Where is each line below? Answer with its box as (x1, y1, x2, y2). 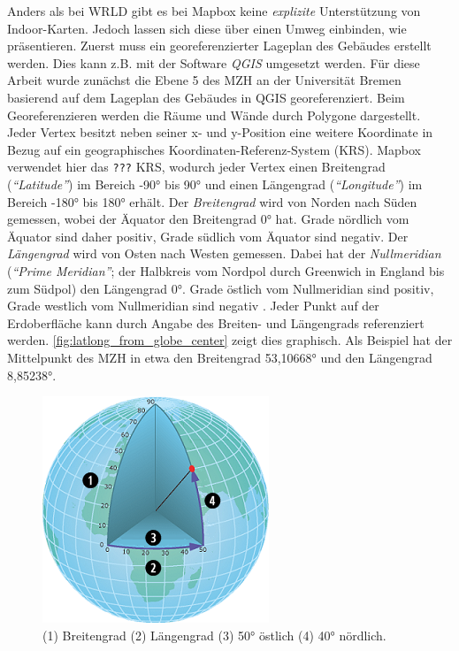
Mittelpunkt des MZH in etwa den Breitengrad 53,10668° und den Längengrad (7, 348, 432, 366)
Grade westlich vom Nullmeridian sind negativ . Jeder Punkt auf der (7, 296, 379, 315)
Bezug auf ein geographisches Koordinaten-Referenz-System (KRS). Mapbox (7, 140, 421, 158)
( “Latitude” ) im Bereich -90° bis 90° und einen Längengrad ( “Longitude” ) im (7, 175, 423, 193)
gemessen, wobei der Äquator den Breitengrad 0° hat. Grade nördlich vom (7, 210, 409, 228)
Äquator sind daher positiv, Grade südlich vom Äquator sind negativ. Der (7, 226, 409, 245)
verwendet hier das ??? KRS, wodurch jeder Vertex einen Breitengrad (7, 157, 386, 176)
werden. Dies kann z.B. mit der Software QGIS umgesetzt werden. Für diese (7, 53, 420, 72)
